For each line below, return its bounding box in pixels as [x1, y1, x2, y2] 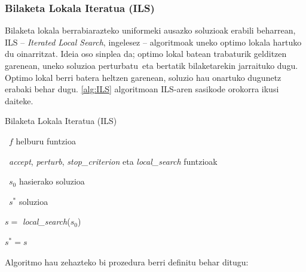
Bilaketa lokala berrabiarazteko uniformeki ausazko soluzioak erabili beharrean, [5, 24, 296, 37]
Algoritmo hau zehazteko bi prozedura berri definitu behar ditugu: [5, 255, 249, 268]
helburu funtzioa [16, 134, 76, 147]
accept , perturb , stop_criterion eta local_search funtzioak [9, 155, 218, 167]
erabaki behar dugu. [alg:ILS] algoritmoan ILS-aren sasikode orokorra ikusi [5, 83, 279, 95]
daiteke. [5, 94, 33, 107]
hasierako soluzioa [19, 175, 85, 188]
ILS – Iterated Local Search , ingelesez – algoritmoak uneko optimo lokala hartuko [5, 35, 302, 48]
